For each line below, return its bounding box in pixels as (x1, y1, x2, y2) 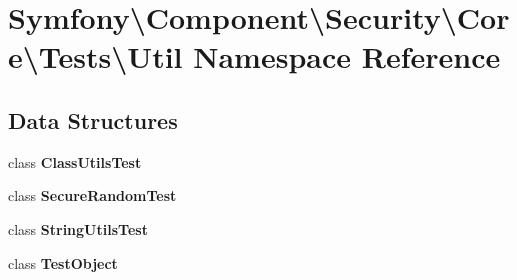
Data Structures (8, 104, 178, 135)
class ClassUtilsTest (8, 151, 142, 172)
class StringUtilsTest (8, 218, 148, 239)
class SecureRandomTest (8, 185, 177, 206)
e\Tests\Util (8, 36, 183, 77)
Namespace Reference (193, 36, 501, 77)
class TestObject (8, 252, 118, 273)
